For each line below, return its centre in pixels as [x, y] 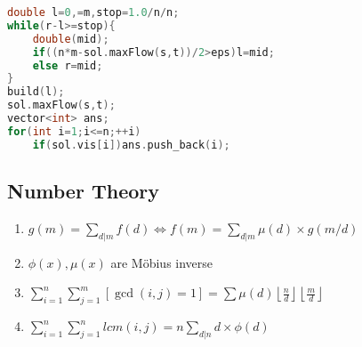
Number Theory [83, 191]
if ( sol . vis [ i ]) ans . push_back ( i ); [131, 145]
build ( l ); [36, 92]
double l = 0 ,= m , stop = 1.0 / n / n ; [93, 12]
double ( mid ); [71, 39]
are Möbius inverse [162, 262]
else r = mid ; [68, 65]
